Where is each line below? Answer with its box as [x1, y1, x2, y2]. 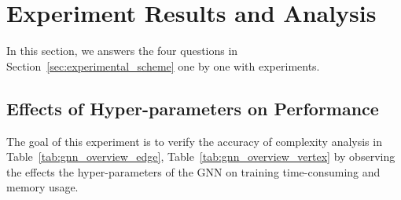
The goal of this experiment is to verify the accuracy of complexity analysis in [6, 133, 382, 149]
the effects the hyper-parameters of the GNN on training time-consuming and [6, 163, 381, 180]
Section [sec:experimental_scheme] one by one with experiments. [6, 57, 320, 74]
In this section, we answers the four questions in [6, 42, 238, 59]
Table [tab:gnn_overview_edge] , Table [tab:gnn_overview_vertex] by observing [6, 148, 395, 165]
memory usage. [6, 179, 79, 195]
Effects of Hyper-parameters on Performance [6, 96, 379, 120]
